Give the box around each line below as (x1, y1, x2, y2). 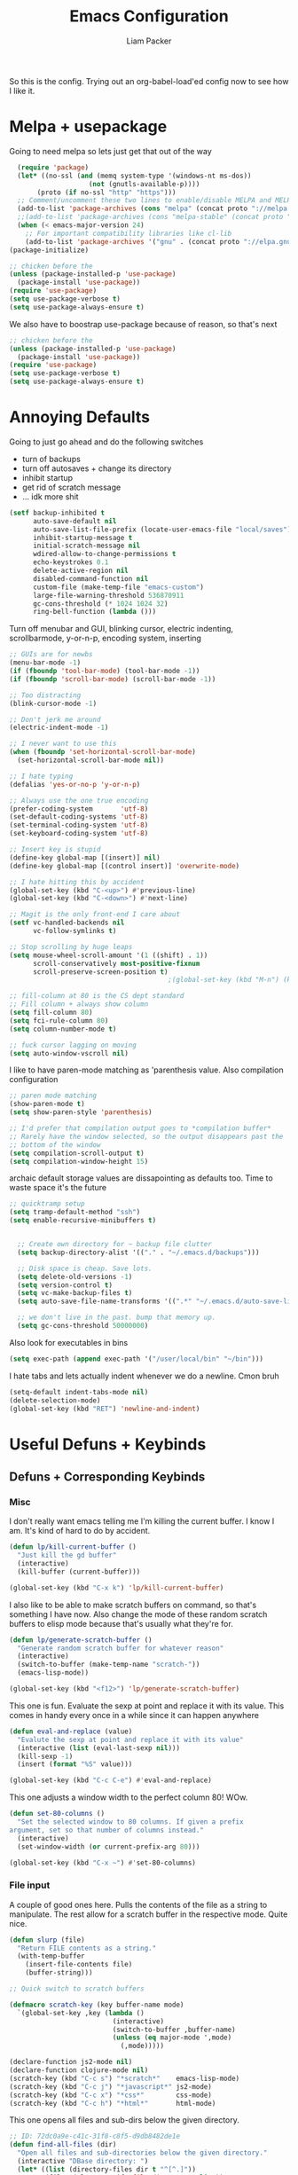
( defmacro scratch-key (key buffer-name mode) (9, 2000, 184, 2009)
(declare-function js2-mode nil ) (9, 2058, 133, 2067)
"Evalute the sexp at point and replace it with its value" (17, 1735, 244, 1744)
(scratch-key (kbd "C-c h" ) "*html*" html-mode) (9, 2099, 216, 2108)
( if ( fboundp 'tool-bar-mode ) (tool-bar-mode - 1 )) (9, 667, 200, 676)
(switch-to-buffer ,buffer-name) (112, 2025, 237, 2034)
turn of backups (21, 453, 82, 464)
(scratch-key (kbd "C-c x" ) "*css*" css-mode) (9, 2091, 213, 2100)
